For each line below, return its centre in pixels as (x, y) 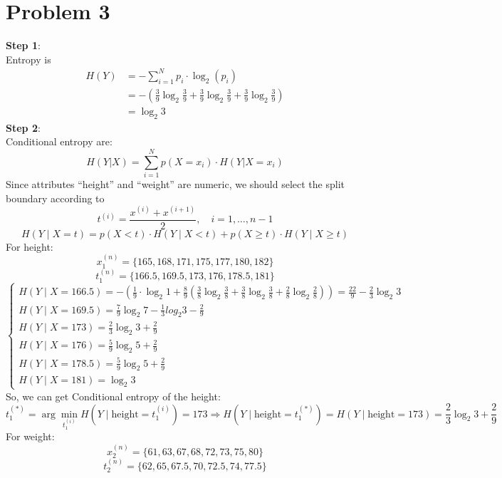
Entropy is (28, 59)
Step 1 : (23, 45)
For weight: (30, 436)
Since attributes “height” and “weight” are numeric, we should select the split (175, 184)
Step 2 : (23, 127)
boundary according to (55, 198)
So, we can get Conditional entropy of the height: (113, 396)
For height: (30, 246)
